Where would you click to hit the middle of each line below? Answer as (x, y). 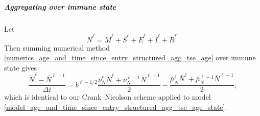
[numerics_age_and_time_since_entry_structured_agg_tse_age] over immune (130, 57)
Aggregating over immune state (60, 6)
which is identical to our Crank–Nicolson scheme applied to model (108, 97)
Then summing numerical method (57, 47)
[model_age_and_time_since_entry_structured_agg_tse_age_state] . (116, 107)
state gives (20, 68)
